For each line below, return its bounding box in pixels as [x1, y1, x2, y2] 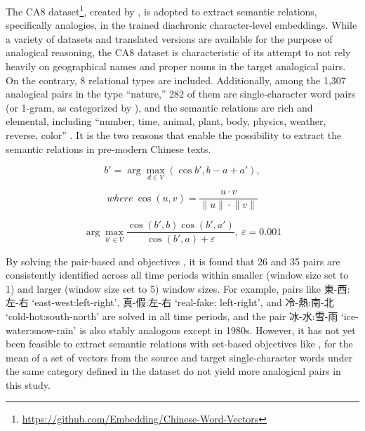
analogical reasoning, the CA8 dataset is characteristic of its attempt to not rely [6, 45, 351, 60]
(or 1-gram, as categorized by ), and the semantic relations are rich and [6, 100, 313, 114]
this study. [6, 377, 51, 392]
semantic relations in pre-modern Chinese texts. [6, 141, 211, 156]
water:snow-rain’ [6, 322, 77, 337]
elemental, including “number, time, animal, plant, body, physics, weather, [6, 114, 326, 128]
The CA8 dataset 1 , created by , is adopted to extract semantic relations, [6, 2, 317, 18]
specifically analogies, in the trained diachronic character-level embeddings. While [6, 18, 357, 32]
